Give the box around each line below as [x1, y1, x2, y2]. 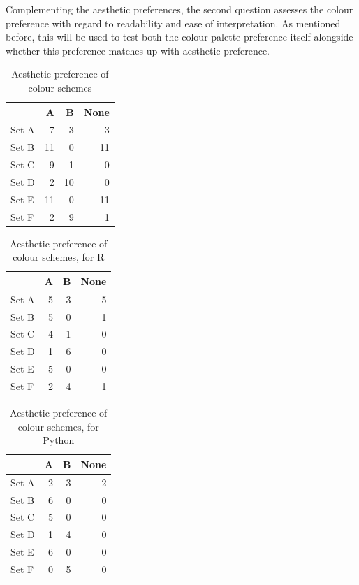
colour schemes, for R [13, 250, 105, 264]
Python [43, 433, 75, 447]
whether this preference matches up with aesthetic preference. [6, 43, 270, 57]
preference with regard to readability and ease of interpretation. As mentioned [6, 15, 341, 30]
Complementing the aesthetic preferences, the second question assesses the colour [6, 2, 353, 16]
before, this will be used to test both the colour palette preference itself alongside [6, 29, 353, 44]
